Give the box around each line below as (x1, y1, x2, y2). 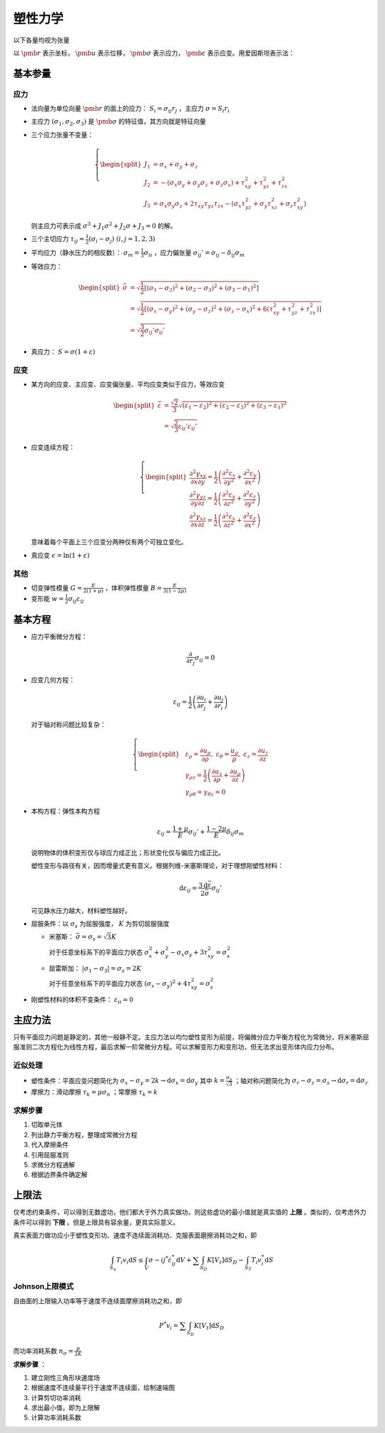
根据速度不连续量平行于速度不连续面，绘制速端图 (31, 1383, 175, 1392)
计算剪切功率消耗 (31, 1393, 81, 1402)
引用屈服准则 (31, 1150, 69, 1159)
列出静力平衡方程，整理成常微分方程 (31, 1130, 138, 1139)
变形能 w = (31, 594, 64, 603)
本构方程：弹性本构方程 (31, 807, 100, 815)
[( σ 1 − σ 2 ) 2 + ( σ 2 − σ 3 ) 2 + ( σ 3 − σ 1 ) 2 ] (143, 282, 260, 293)
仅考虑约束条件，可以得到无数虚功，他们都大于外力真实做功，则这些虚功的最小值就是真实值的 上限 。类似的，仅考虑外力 (13, 1208, 366, 1217)
